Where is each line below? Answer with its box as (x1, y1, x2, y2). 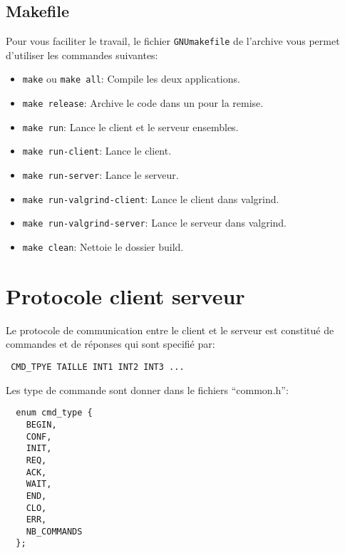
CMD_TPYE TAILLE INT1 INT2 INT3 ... (11, 362, 185, 373)
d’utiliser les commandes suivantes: (6, 47, 158, 62)
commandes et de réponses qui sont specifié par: (6, 336, 215, 351)
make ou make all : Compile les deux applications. (22, 71, 240, 86)
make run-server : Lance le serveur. (22, 167, 179, 182)
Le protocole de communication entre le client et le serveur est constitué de (6, 322, 334, 337)
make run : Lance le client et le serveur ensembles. (22, 119, 239, 134)
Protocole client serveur (6, 281, 245, 310)
